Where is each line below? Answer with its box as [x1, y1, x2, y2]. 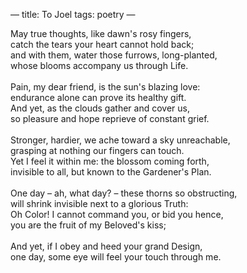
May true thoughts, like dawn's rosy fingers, [10, 28, 192, 39]
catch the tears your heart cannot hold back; [10, 39, 195, 50]
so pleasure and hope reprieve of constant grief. [10, 113, 210, 124]
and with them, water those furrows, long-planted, [10, 49, 218, 61]
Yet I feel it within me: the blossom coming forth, [10, 155, 210, 167]
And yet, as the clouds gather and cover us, [10, 102, 190, 114]
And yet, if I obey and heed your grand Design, [10, 240, 203, 252]
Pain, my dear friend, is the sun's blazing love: [10, 81, 201, 93]
